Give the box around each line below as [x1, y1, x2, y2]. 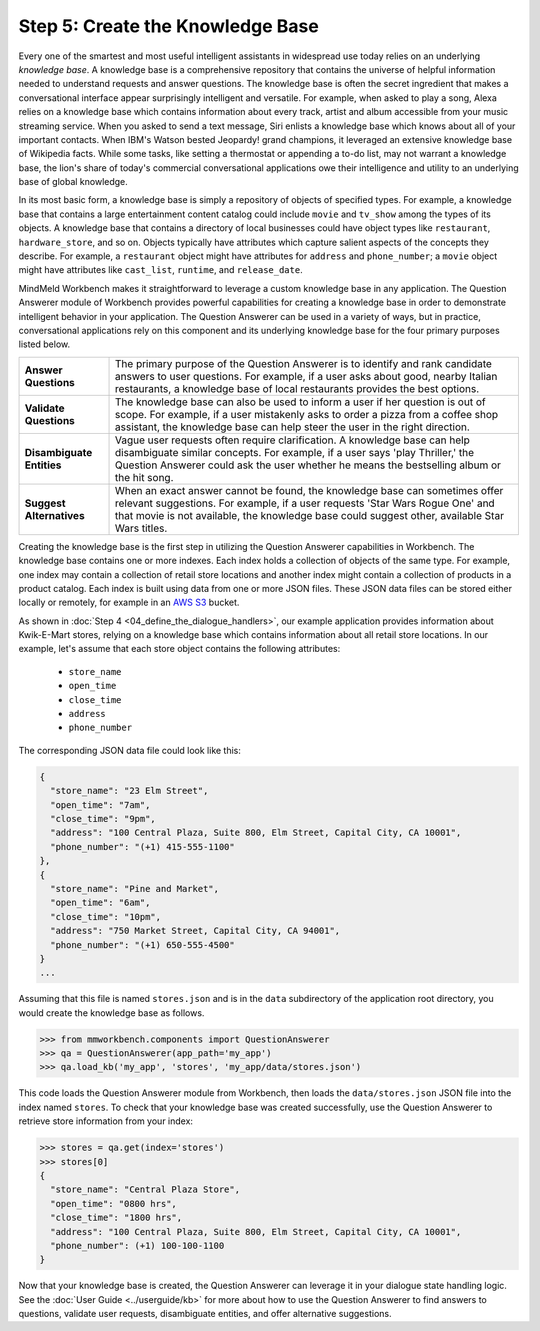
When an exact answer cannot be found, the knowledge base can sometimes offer [115, 483, 504, 497]
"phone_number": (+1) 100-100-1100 [50, 1240, 225, 1251]
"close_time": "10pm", [50, 911, 162, 922]
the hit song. [115, 470, 174, 484]
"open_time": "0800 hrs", [50, 1198, 177, 1209]
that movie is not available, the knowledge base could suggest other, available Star [115, 508, 505, 522]
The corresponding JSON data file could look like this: [18, 744, 242, 756]
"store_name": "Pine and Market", [50, 883, 220, 894]
